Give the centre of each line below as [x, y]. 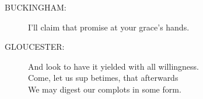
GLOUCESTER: [35, 47]
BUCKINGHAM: [36, 7]
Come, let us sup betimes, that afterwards [103, 78]
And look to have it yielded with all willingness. [114, 66]
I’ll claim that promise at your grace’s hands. [109, 27]
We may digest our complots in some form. [105, 89]
